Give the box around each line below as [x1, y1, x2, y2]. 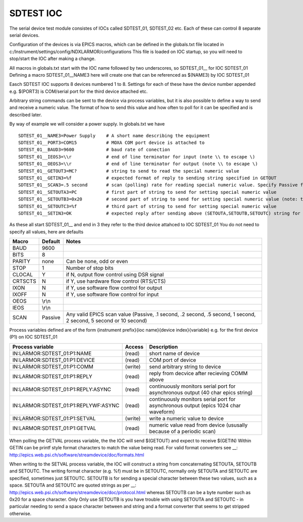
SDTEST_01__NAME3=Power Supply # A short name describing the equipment [18, 133, 210, 138]
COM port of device [149, 356, 196, 363]
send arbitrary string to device [149, 363, 221, 370]
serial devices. [9, 32, 40, 38]
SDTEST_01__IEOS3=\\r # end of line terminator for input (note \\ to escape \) [18, 154, 256, 160]
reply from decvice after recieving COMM [149, 370, 248, 377]
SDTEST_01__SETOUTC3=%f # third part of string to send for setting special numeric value [18, 203, 277, 209]
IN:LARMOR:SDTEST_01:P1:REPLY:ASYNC [12, 386, 111, 393]
